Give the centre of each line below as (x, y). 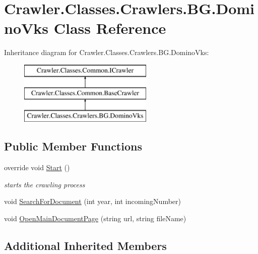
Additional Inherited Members (85, 245)
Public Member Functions (73, 146)
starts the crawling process (45, 184)
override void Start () (37, 167)
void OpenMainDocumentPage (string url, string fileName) (95, 218)
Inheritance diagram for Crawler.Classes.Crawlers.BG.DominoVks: (107, 52)
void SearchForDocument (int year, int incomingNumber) (92, 201)
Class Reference (110, 28)
